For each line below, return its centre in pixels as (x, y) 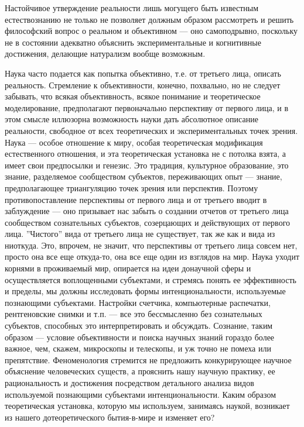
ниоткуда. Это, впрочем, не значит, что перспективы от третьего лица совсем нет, (151, 245)
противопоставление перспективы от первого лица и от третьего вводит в (136, 199)
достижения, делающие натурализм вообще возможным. (105, 54)
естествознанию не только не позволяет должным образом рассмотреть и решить (149, 19)
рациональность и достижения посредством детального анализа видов (129, 383)
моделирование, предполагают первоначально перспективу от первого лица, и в (147, 107)
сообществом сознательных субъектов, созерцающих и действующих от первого (148, 222)
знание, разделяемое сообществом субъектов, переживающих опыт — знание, (144, 176)
